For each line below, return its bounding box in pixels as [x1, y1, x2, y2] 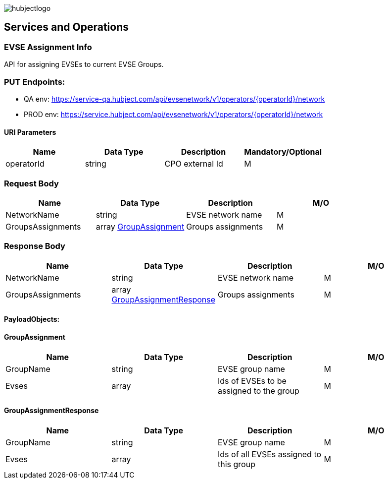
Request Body [4, 178, 59, 188]
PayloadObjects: [4, 315, 60, 324]
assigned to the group [218, 385, 299, 396]
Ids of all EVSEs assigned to [218, 449, 322, 459]
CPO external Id [164, 159, 223, 169]
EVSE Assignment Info [4, 42, 92, 52]
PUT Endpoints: [4, 76, 65, 87]
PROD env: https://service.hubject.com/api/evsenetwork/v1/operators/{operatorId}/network [24, 110, 323, 119]
